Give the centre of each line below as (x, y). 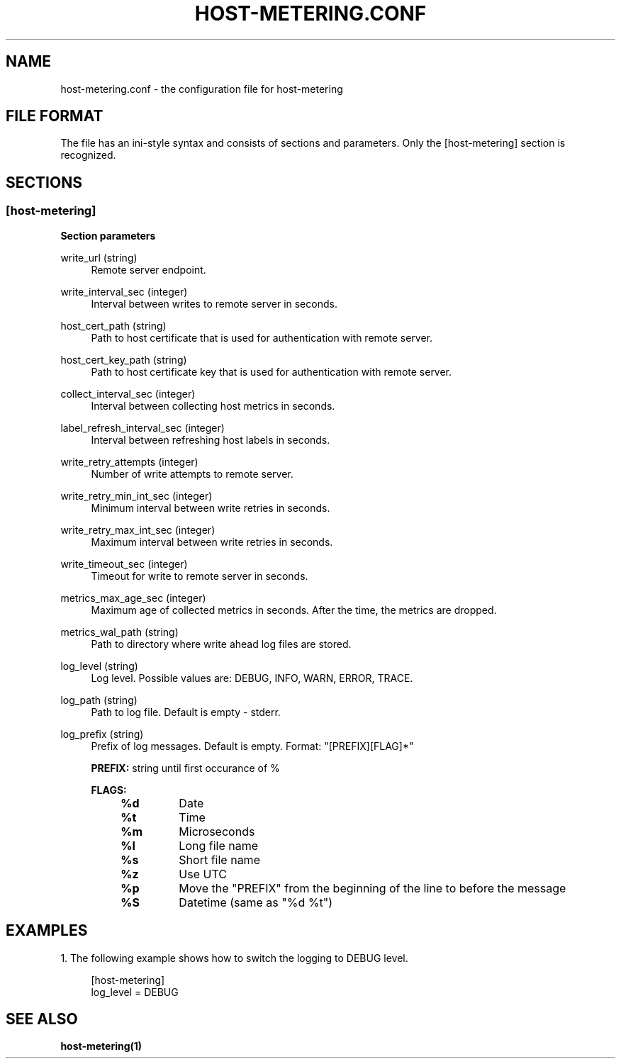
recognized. (88, 155)
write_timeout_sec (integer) (124, 564)
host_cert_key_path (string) (124, 359)
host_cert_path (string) (113, 325)
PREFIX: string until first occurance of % (185, 768)
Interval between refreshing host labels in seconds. (211, 439)
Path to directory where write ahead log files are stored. (221, 644)
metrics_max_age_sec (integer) (133, 598)
